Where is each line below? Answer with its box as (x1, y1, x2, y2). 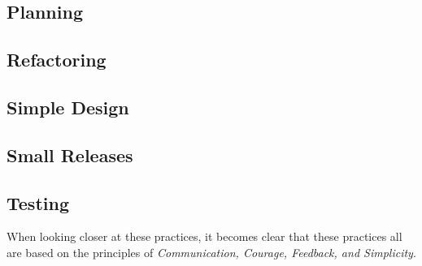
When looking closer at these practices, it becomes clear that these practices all (7, 228, 402, 245)
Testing (7, 190, 69, 215)
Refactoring (7, 47, 107, 72)
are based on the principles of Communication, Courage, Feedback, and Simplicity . (7, 243, 416, 260)
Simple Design (7, 94, 129, 119)
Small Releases (7, 142, 133, 167)
